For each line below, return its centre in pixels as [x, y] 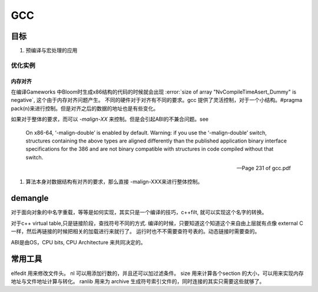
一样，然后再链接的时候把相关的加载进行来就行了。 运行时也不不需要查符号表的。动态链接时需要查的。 [135, 231]
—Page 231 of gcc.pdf [264, 168]
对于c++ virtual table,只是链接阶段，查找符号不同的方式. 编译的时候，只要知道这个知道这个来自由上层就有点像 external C [157, 223]
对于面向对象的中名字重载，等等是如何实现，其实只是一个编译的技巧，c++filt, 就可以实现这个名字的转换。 [139, 213]
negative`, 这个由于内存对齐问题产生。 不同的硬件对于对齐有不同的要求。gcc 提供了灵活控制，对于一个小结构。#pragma [157, 100]
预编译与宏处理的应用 [52, 51]
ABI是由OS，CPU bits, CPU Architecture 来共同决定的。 [79, 242]
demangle [30, 198]
